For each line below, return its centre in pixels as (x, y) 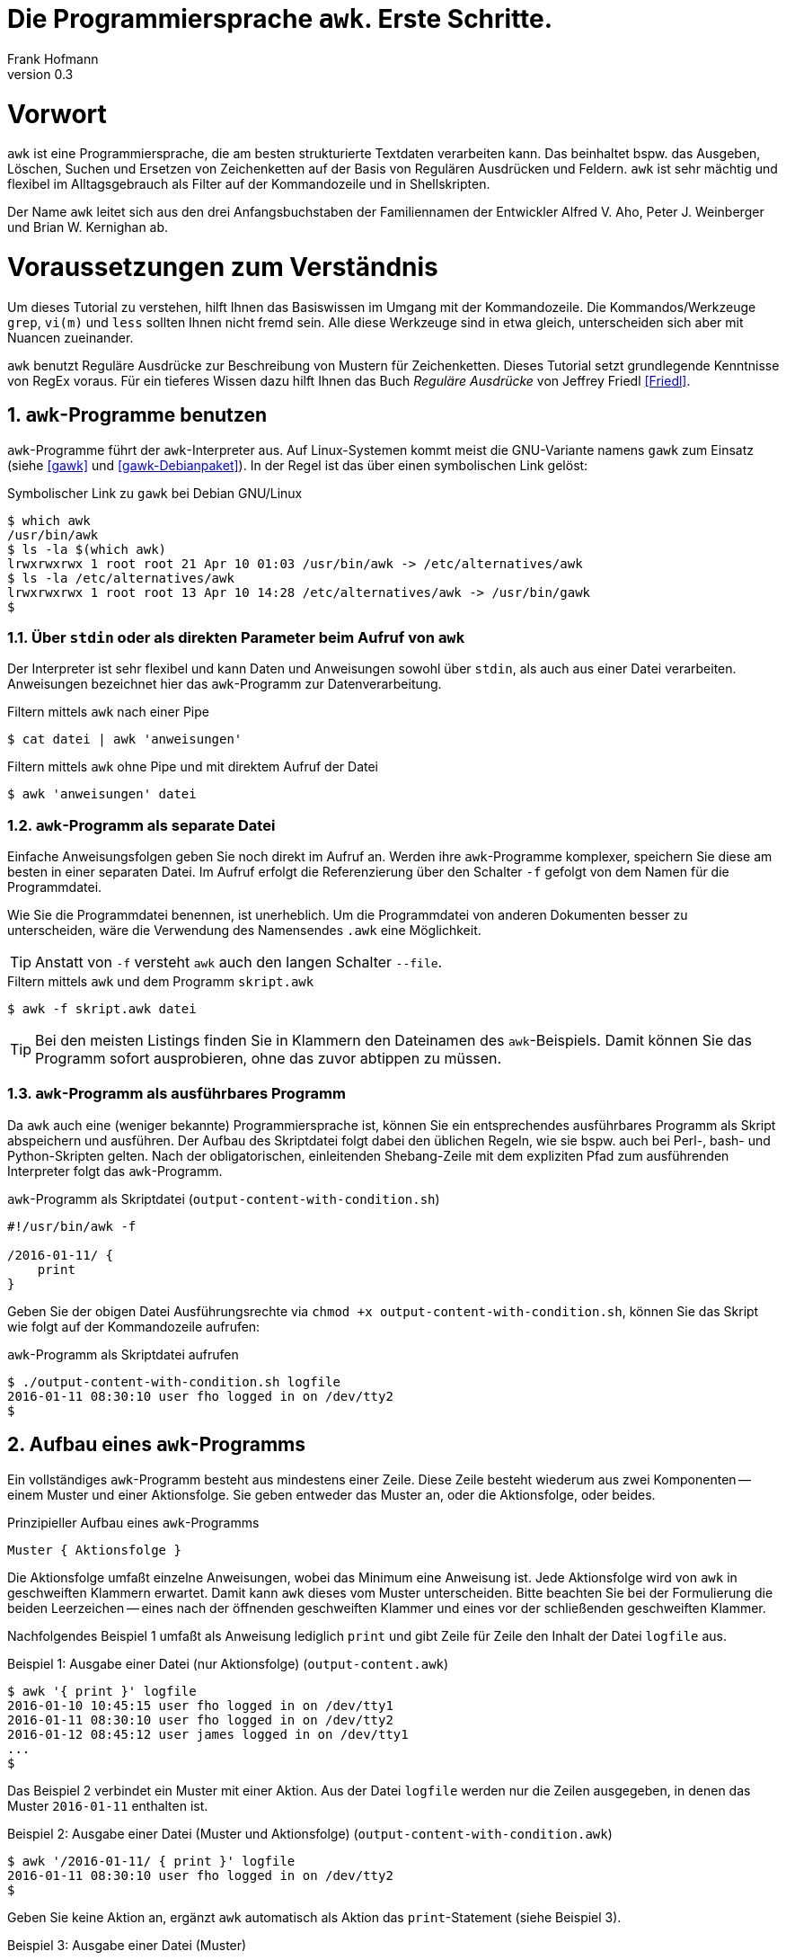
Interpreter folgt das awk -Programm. (115, 1171)
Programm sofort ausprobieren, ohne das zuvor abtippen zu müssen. (269, 1059)
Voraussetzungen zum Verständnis (223, 267)
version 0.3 (40, 74)
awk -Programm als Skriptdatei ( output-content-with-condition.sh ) (224, 1198)
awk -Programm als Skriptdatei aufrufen (123, 1354)
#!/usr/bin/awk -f (72, 1226)
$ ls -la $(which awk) (87, 549)
